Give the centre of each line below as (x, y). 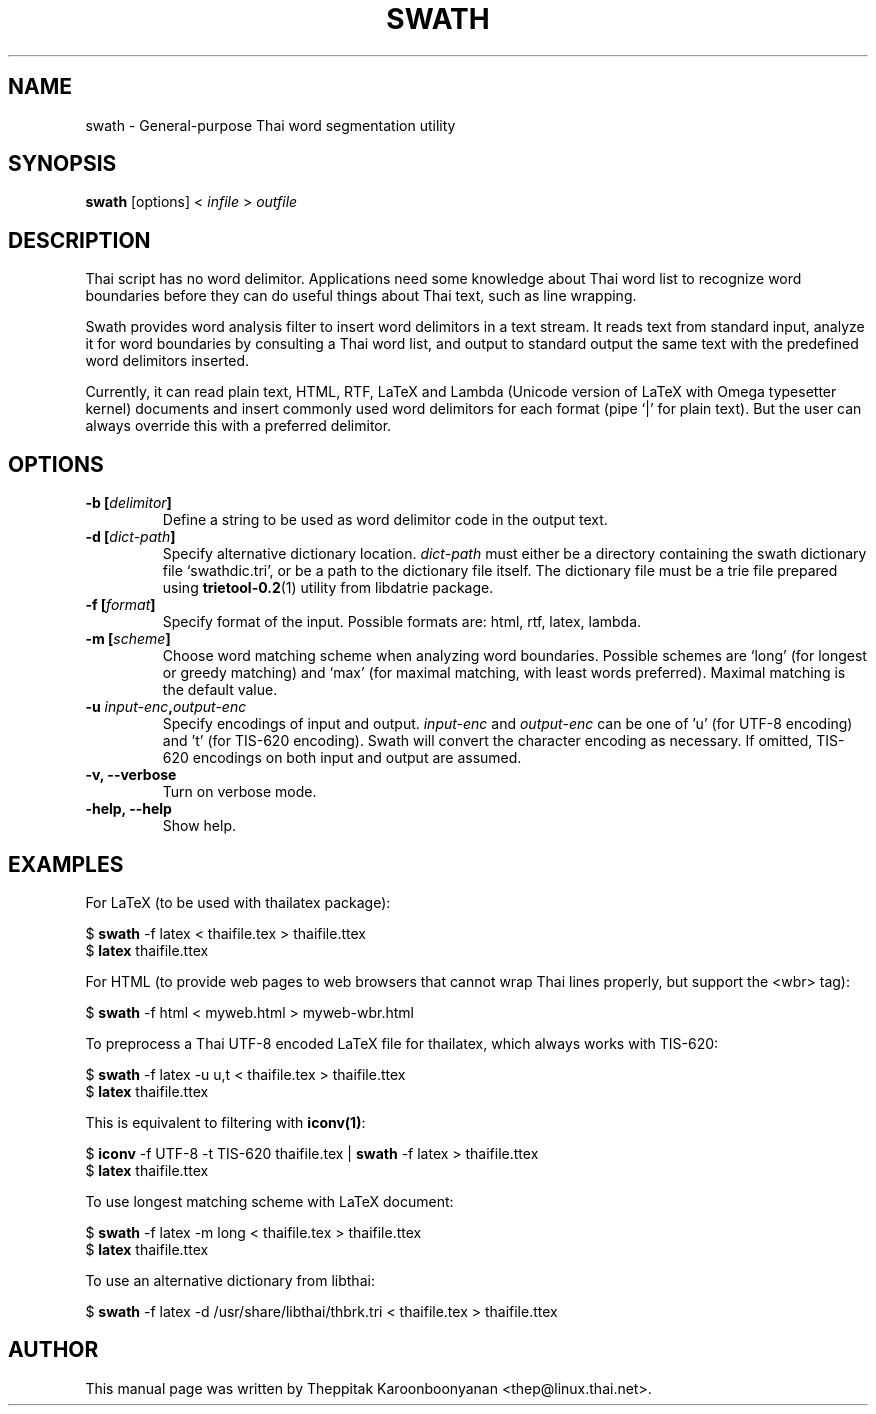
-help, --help (128, 809)
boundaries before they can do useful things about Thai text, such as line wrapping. (361, 296)
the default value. (220, 690)
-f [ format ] (120, 605)
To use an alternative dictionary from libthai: (230, 1280)
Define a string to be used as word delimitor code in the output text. (385, 520)
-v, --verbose (131, 775)
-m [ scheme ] (128, 639)
